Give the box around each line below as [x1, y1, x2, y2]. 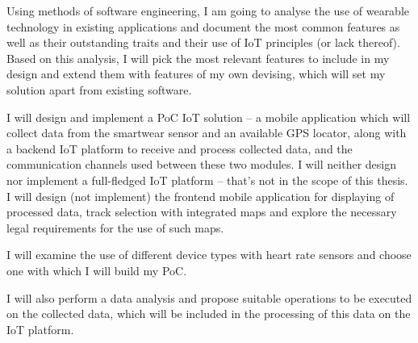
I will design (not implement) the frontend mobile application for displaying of [6, 187, 395, 204]
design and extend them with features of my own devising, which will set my [6, 65, 386, 82]
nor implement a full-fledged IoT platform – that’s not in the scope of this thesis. [6, 171, 408, 188]
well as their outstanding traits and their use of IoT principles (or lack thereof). [6, 34, 400, 51]
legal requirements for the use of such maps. [6, 219, 224, 236]
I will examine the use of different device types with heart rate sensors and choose [6, 246, 412, 263]
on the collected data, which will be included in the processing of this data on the [6, 305, 411, 322]
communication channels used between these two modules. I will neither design [6, 156, 396, 173]
